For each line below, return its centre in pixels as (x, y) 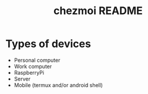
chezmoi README (98, 11)
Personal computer (37, 60)
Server (22, 79)
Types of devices (48, 44)
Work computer (33, 66)
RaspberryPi (29, 72)
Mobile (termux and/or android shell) (58, 85)
